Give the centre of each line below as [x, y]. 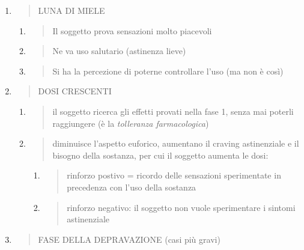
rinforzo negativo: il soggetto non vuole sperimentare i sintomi [181, 207]
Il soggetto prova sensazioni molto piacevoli [132, 30]
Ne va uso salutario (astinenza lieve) [119, 51]
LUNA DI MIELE [71, 10]
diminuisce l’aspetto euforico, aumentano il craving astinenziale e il [176, 143]
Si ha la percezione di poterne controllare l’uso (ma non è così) [168, 71]
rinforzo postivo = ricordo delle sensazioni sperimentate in [174, 175]
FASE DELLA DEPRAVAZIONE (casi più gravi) [129, 239]
